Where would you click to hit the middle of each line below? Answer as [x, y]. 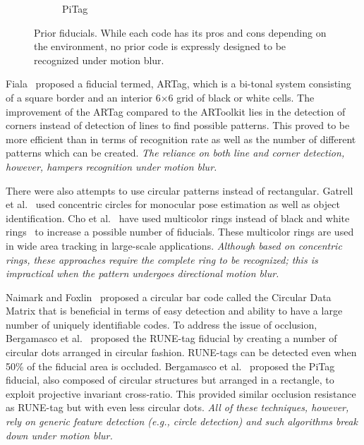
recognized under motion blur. [99, 60]
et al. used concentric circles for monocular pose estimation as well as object [173, 204]
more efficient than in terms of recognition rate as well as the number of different [181, 139]
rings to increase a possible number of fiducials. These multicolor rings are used [180, 232]
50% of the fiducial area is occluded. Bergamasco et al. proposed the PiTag [170, 366]
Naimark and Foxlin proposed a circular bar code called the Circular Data [169, 297]
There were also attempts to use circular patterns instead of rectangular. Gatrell [180, 190]
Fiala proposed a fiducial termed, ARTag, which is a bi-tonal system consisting [178, 84]
